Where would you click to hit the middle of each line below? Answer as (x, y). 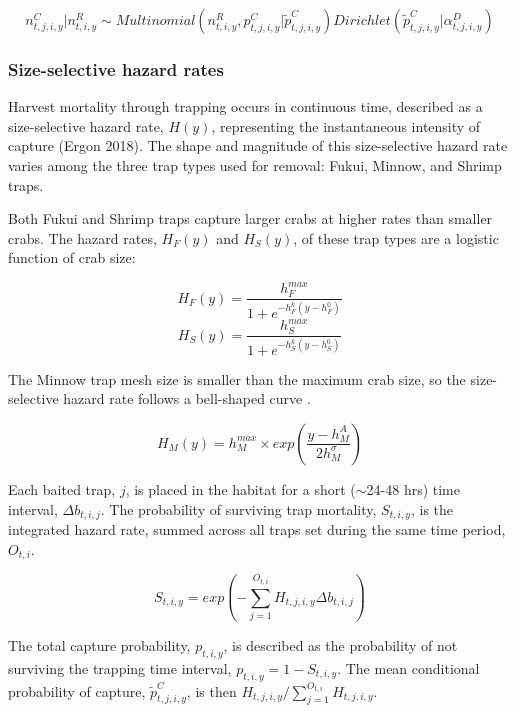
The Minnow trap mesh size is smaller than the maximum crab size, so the (237, 378)
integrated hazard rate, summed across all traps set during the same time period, (257, 529)
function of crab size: (72, 257)
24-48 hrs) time (413, 488)
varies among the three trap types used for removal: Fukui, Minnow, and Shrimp (255, 165)
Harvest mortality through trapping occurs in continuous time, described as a (245, 106)
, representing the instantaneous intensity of (346, 125)
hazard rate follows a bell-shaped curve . (187, 398)
